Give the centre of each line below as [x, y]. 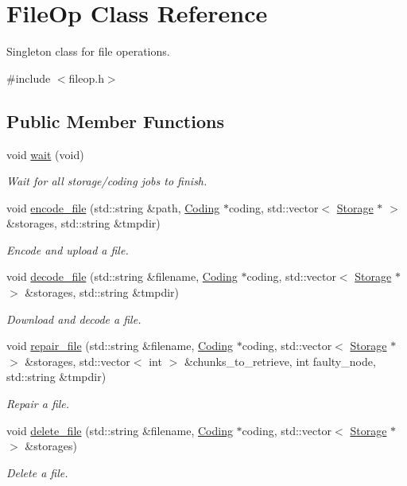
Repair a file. [38, 404]
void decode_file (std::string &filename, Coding [122, 276]
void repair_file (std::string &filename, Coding [120, 346]
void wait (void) [45, 154]
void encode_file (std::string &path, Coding [113, 207]
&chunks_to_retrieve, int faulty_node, [280, 361]
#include [29, 78]
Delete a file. [37, 472]
